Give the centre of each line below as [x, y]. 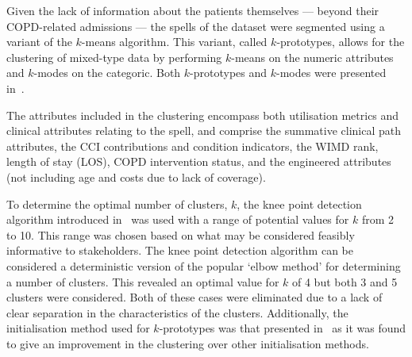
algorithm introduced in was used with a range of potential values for [178, 219]
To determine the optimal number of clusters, [117, 203]
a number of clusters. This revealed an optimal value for [143, 281]
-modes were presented [331, 73]
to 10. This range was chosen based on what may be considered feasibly [181, 234]
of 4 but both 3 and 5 [345, 281]
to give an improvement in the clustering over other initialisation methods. [188, 343]
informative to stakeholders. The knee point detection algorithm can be [180, 250]
